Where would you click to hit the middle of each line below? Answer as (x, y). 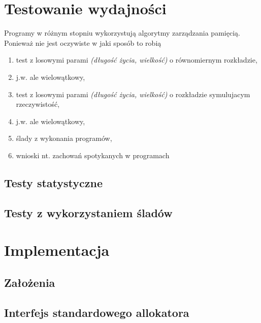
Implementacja (57, 250)
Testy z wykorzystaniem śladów (88, 212)
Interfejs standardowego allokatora (97, 312)
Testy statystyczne (53, 182)
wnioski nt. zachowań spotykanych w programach (93, 155)
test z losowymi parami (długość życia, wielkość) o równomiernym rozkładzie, (137, 60)
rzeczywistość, (38, 104)
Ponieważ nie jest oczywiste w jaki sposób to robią (83, 42)
